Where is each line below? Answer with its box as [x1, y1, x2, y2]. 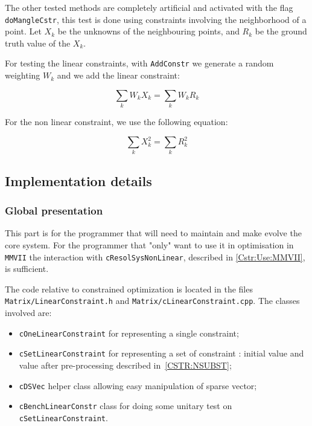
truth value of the [5, 36, 71, 49]
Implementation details [5, 171, 152, 190]
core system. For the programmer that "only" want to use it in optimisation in [5, 239, 294, 251]
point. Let [5, 25, 42, 37]
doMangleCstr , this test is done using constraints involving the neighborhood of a [5, 13, 307, 25]
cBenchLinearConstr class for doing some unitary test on [19, 399, 232, 412]
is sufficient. [5, 262, 49, 275]
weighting [5, 69, 40, 82]
